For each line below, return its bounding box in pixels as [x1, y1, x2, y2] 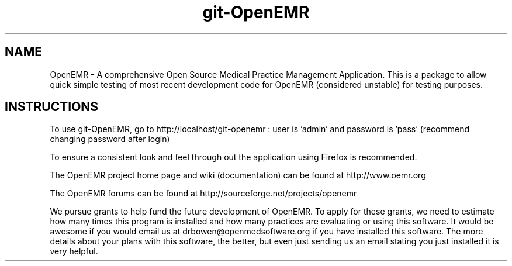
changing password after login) [50, 134, 170, 144]
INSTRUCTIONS [5, 99, 99, 115]
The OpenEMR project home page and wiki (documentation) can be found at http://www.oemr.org [50, 170, 426, 181]
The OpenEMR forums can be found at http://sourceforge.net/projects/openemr [50, 188, 357, 199]
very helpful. [50, 246, 98, 257]
